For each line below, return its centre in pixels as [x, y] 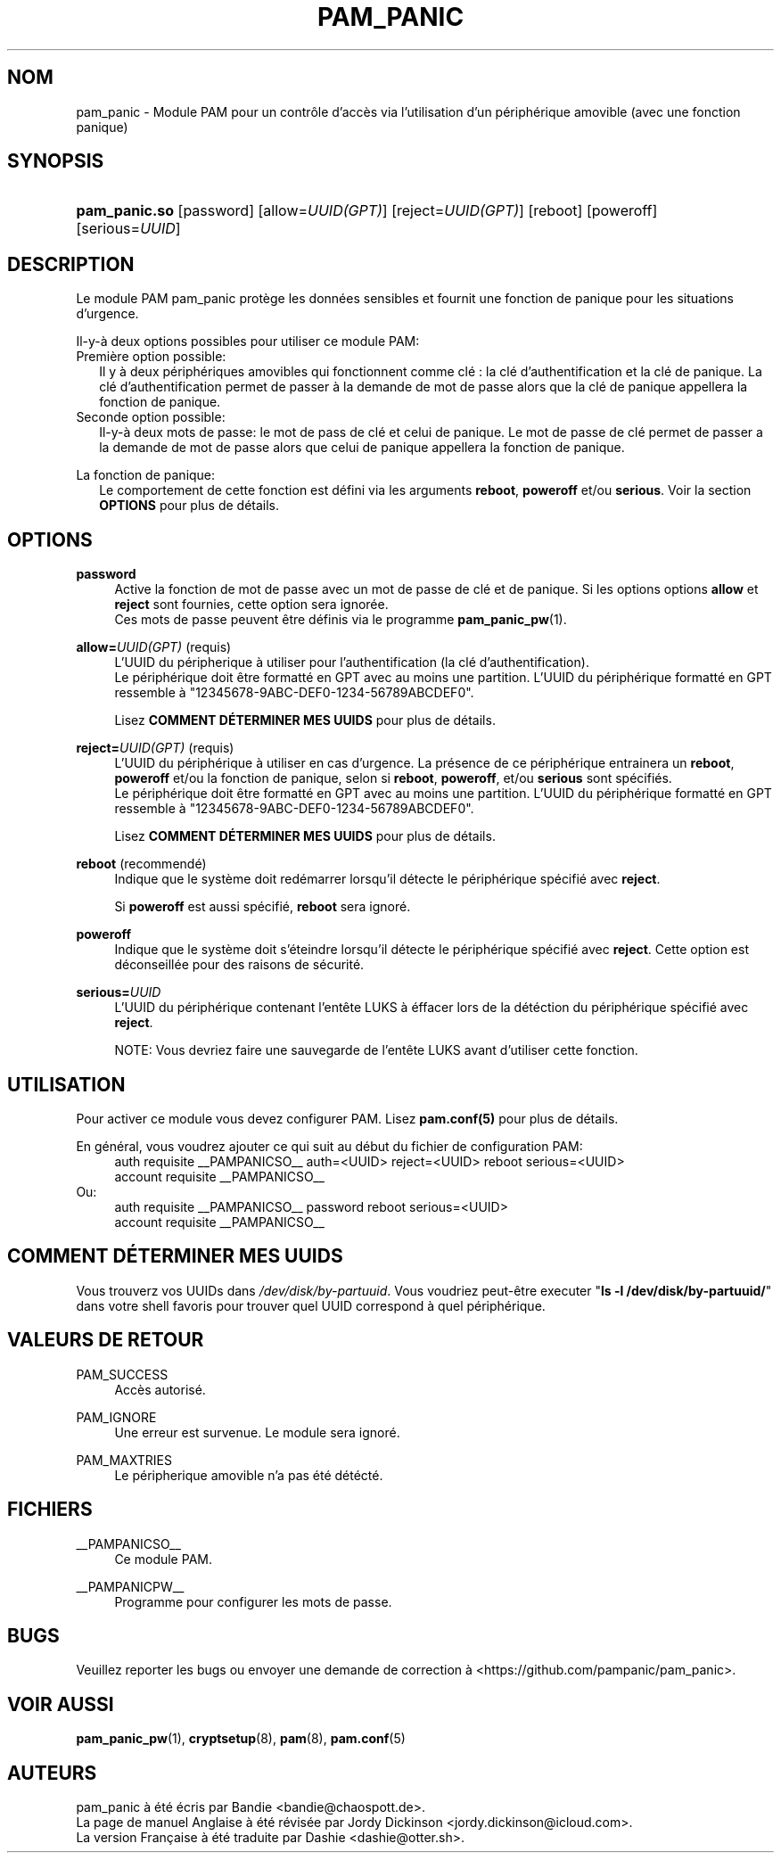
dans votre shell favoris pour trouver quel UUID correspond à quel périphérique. [311, 1305]
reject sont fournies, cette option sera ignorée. [251, 605]
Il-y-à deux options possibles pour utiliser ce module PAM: [248, 342]
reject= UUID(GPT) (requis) [155, 748]
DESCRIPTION [71, 264]
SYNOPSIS [56, 161]
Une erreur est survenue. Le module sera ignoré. [257, 1432]
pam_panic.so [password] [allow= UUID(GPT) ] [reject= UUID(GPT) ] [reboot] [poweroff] [367, 211]
